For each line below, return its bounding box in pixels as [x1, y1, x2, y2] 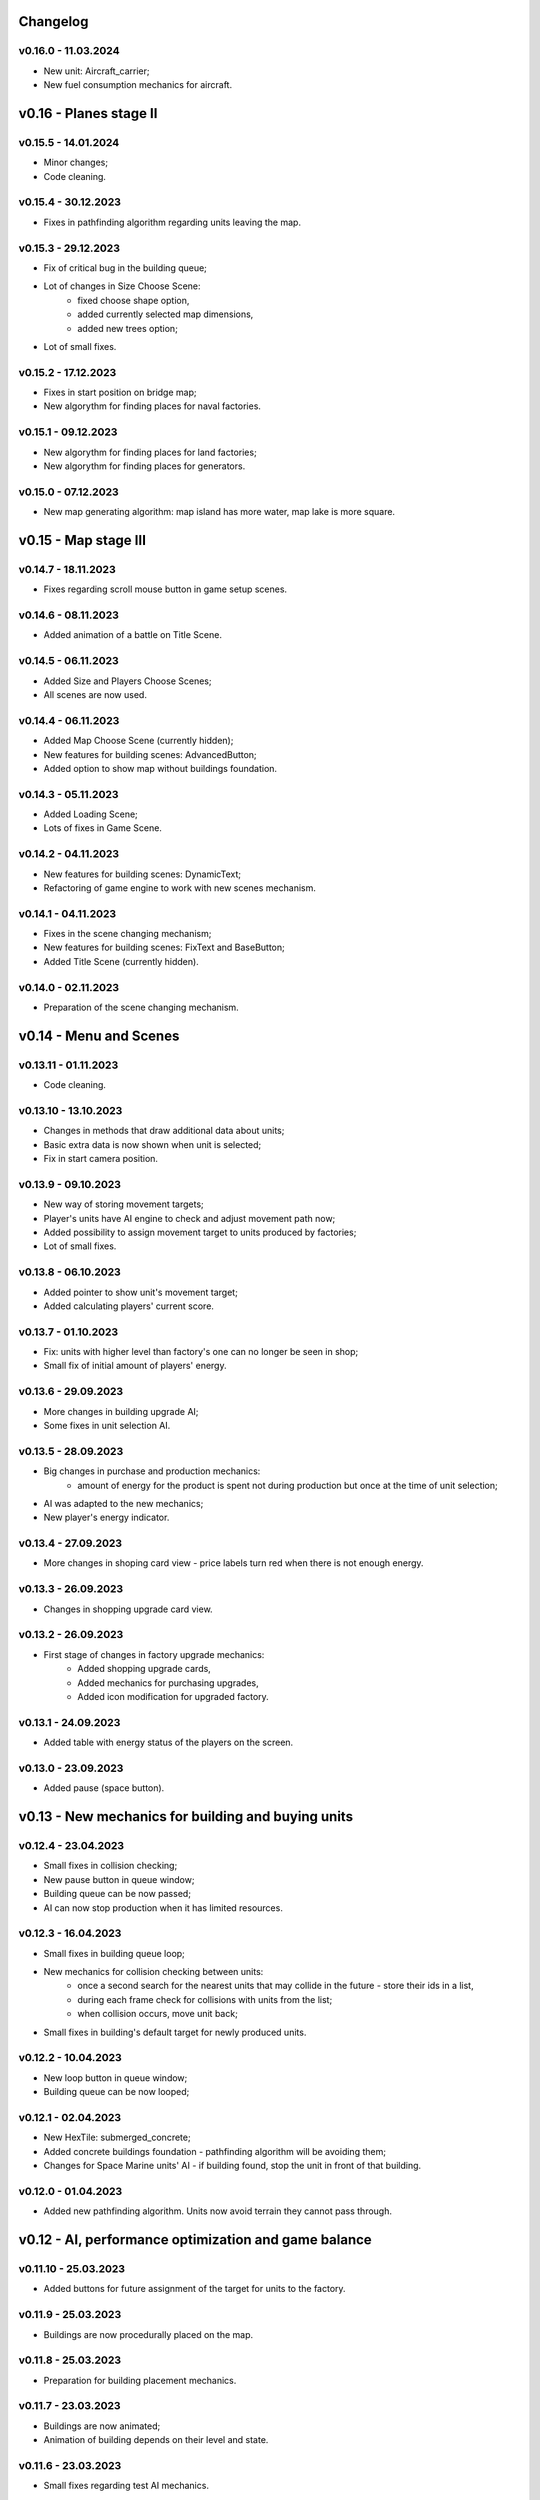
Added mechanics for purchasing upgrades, [77, 1676, 259, 1689]
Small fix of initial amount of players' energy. [43, 1360, 227, 1372]
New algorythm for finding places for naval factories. [43, 400, 262, 412]
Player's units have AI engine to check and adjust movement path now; [43, 1212, 336, 1224]
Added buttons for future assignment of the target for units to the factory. [43, 2283, 346, 2295]
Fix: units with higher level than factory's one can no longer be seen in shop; [43, 1346, 359, 1358]
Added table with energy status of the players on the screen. [43, 1736, 294, 1749]
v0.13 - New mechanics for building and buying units [18, 1808, 354, 1825]
